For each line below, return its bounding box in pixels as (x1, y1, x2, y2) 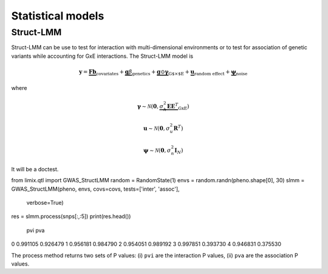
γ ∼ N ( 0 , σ (137, 103, 164, 109)
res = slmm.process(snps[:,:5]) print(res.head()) (11, 213, 131, 220)
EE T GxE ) (166, 101, 190, 111)
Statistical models (11, 9, 104, 22)
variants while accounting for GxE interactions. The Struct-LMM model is (11, 52, 194, 60)
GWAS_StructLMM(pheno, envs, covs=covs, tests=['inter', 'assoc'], (11, 185, 180, 193)
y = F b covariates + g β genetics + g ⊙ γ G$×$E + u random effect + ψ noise (79, 68, 248, 77)
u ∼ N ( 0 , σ (143, 125, 170, 132)
